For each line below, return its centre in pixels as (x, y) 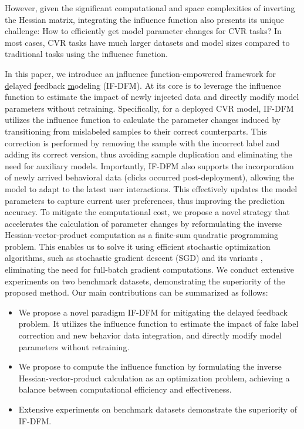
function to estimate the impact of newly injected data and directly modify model (152, 97)
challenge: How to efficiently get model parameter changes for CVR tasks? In (143, 31)
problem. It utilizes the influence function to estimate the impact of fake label (158, 324)
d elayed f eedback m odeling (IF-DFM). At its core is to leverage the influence (143, 85)
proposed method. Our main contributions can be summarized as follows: (136, 292)
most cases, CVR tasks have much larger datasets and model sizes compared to (147, 42)
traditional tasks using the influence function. (86, 54)
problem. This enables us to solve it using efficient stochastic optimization (138, 246)
